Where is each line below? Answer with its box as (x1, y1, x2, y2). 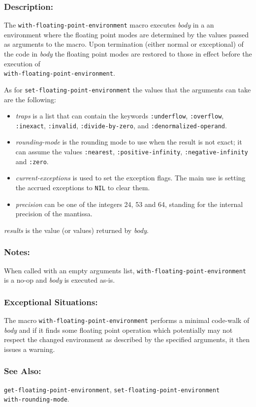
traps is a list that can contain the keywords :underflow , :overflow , (15, 111, 224, 121)
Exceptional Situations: (4, 295, 98, 308)
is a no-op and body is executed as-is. (4, 275, 115, 285)
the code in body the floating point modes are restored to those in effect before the (4, 49, 252, 59)
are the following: (4, 94, 56, 104)
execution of (4, 58, 40, 68)
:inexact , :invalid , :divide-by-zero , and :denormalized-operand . (15, 120, 227, 130)
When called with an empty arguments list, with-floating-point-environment (4, 265, 246, 275)
